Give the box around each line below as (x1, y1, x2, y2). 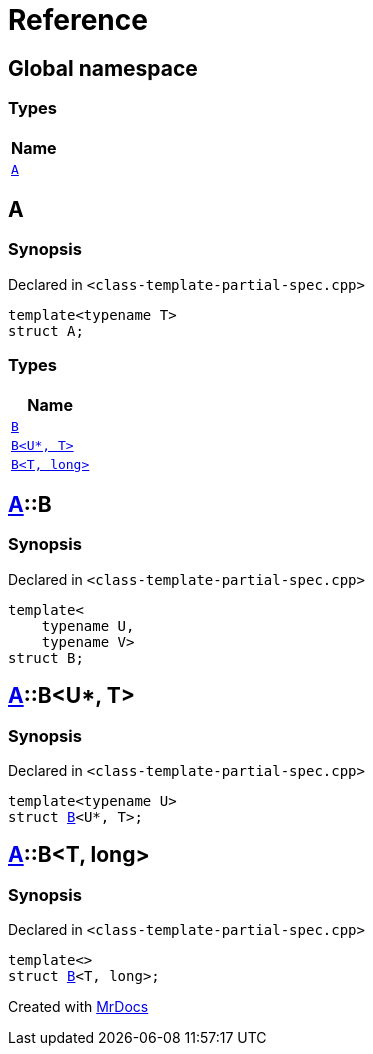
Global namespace (8, 55, 198, 81)
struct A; (8, 322, 84, 339)
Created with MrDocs (8, 998, 149, 1016)
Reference (8, 3, 148, 37)
